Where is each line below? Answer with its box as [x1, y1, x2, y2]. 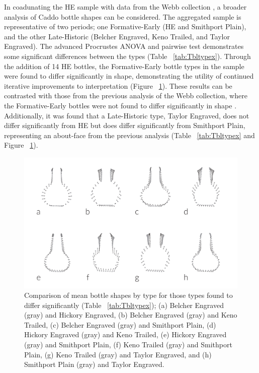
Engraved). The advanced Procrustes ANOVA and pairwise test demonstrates [4, 41, 244, 51]
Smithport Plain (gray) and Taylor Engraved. [24, 359, 164, 369]
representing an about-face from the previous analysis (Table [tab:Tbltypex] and [4, 130, 255, 140]
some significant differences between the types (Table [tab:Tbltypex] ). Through [4, 50, 251, 61]
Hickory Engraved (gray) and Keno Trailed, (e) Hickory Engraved [24, 329, 227, 340]
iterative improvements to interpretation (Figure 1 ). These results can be [4, 80, 232, 91]
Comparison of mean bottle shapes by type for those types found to [24, 290, 233, 300]
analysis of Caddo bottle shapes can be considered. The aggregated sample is [4, 11, 241, 22]
